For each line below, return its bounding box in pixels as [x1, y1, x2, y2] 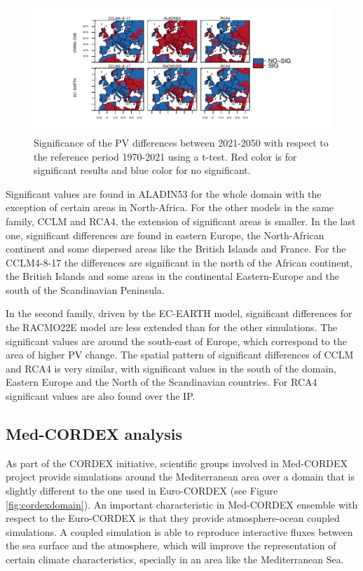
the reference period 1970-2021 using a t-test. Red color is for [34, 149, 297, 163]
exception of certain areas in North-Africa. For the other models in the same [6, 200, 334, 215]
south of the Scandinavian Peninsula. [6, 282, 165, 297]
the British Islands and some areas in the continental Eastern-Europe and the [6, 269, 340, 283]
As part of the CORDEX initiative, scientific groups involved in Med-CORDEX [6, 455, 348, 470]
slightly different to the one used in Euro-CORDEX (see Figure [6, 483, 278, 498]
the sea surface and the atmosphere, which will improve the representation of [6, 538, 336, 553]
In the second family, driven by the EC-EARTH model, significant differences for [6, 306, 352, 321]
